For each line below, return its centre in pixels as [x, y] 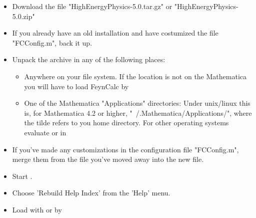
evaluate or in [45, 132]
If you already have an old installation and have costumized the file [115, 33]
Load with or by [37, 209]
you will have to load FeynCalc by [76, 86]
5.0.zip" [23, 16]
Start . [22, 176]
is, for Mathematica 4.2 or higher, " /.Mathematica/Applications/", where [138, 113]
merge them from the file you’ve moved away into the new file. [108, 159]
